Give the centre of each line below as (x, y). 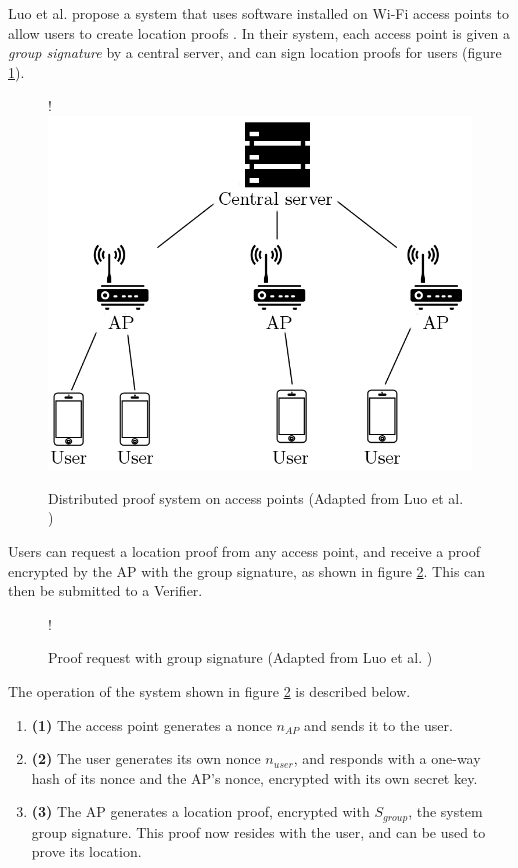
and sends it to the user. (378, 724)
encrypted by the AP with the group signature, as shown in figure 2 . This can (247, 570)
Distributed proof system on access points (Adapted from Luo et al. (256, 497)
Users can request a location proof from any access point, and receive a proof (244, 551)
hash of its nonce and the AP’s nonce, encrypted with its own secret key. (254, 777)
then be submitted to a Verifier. (105, 590)
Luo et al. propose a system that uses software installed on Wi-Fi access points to (258, 13)
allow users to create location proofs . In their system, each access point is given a (259, 32)
